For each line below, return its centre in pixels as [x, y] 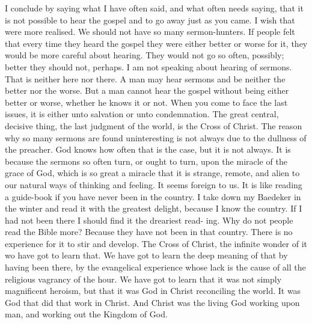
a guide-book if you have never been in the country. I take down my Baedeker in [153, 196]
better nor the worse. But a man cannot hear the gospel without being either [147, 90]
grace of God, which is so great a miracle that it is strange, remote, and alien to [152, 173]
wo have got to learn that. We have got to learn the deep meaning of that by [146, 255]
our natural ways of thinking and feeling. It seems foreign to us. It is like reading [154, 184]
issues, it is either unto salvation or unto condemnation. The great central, [142, 114]
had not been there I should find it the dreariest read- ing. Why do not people [149, 220]
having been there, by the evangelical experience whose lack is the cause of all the [155, 267]
